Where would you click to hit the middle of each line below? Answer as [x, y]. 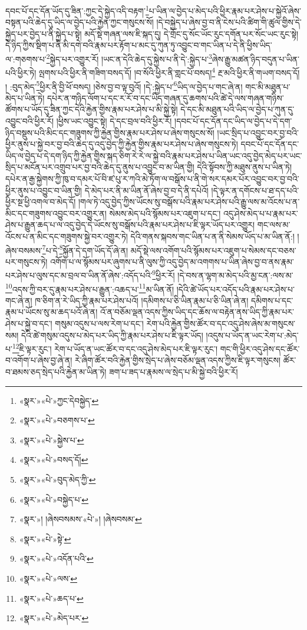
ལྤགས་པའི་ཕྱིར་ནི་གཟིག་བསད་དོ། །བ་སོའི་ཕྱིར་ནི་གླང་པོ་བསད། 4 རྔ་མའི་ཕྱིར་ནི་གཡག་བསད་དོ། [169, 72]
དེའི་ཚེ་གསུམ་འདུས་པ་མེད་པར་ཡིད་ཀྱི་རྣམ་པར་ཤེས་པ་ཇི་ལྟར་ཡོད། [112, 335]
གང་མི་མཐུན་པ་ [268, 86]
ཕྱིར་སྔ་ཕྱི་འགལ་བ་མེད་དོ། [41, 202]
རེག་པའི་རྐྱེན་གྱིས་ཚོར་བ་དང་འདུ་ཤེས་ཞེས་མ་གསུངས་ [221, 324]
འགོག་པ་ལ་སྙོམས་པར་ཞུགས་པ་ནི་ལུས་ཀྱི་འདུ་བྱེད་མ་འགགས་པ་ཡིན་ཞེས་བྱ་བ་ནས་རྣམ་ [172, 261]
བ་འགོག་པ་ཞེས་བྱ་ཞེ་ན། [39, 360]
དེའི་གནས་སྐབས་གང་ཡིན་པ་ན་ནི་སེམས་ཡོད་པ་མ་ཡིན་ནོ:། [212, 236]
